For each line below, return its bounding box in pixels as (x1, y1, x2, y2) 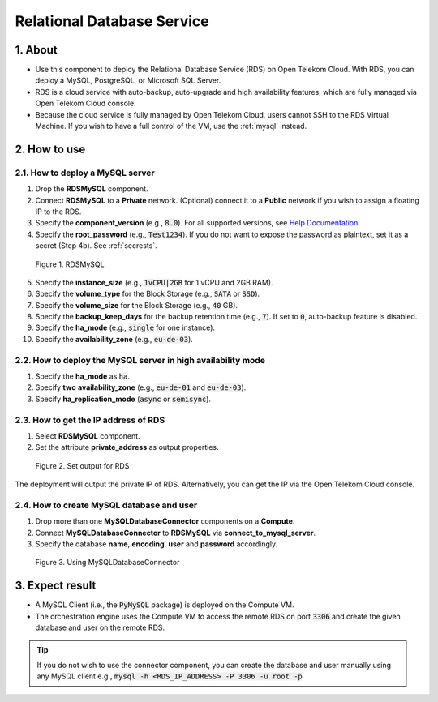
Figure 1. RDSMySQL (35, 259, 105, 269)
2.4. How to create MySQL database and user (15, 499, 198, 511)
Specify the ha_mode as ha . (35, 371, 130, 381)
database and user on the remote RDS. (35, 623, 165, 632)
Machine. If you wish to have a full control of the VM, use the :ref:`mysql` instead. (35, 122, 307, 131)
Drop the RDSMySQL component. (35, 184, 148, 194)
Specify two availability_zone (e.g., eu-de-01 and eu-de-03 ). (35, 383, 247, 392)
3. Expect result (15, 579, 97, 593)
